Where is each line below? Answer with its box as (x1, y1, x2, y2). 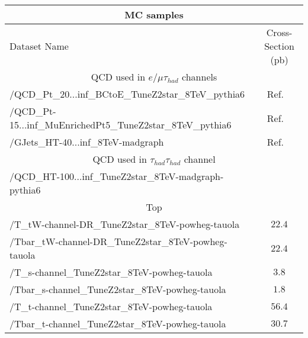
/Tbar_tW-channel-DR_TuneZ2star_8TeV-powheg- (9, 234, 227, 248)
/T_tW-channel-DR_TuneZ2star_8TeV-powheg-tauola (9, 217, 240, 231)
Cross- (266, 25, 293, 39)
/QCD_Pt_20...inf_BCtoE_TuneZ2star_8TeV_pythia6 (9, 87, 245, 101)
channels (182, 70, 217, 83)
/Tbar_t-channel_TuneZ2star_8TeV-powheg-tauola (9, 317, 226, 330)
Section (264, 39, 294, 53)
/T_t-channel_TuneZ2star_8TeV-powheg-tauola (9, 300, 213, 313)
